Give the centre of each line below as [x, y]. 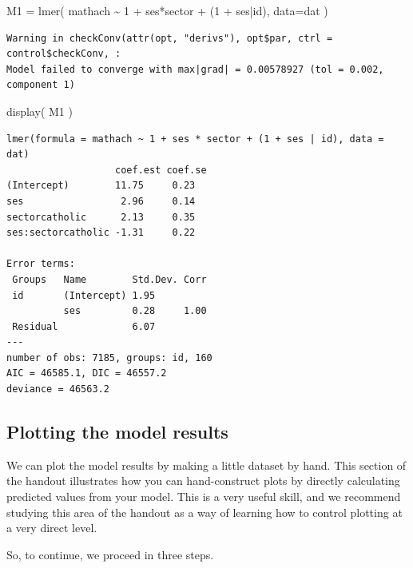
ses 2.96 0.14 [101, 201]
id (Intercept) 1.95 [84, 295]
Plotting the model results [117, 432]
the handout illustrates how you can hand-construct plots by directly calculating [203, 481]
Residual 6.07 [84, 326]
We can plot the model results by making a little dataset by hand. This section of [206, 465]
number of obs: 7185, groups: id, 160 [109, 357]
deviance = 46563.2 [58, 389]
